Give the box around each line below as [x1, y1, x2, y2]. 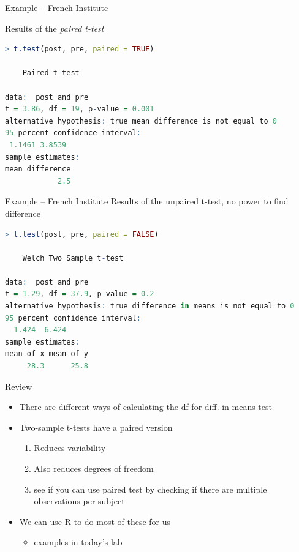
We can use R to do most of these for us [19, 515, 171, 528]
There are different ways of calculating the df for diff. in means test [19, 400, 272, 413]
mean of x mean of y [5, 349, 89, 359]
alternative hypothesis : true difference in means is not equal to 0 [5, 302, 295, 311]
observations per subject [34, 494, 125, 507]
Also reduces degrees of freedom [34, 462, 154, 474]
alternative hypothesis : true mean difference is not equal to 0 [5, 116, 277, 125]
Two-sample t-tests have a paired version [19, 420, 173, 433]
